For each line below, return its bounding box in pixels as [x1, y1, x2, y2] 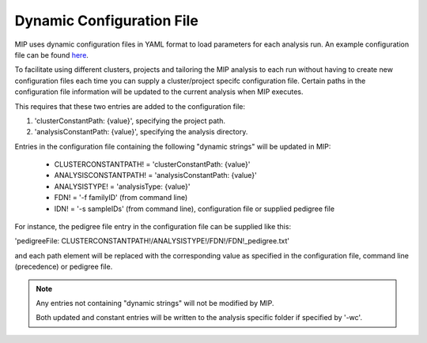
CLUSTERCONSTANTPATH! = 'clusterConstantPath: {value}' [54, 160, 251, 169]
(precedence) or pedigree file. [14, 262, 113, 272]
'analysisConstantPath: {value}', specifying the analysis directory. [34, 127, 248, 137]
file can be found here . [14, 50, 89, 59]
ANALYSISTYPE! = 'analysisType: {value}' [54, 182, 191, 191]
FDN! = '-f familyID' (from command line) [54, 193, 188, 202]
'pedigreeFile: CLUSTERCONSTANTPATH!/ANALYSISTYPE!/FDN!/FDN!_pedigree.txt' [14, 236, 290, 246]
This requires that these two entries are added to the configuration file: [14, 101, 245, 111]
